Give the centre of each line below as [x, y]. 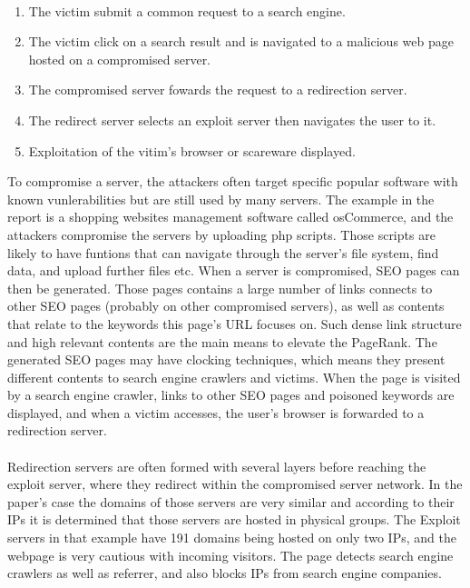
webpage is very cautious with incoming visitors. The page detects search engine [230, 555]
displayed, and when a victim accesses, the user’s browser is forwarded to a [216, 412]
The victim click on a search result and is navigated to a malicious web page [241, 41]
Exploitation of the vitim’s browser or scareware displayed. [192, 150]
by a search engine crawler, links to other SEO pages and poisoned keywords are [231, 395]
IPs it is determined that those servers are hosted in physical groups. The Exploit [234, 519]
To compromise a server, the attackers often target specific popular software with [233, 181]
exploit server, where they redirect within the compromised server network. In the [235, 484]
